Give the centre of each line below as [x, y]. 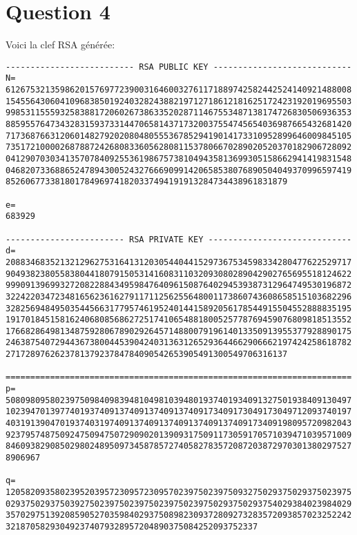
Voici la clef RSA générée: [60, 45]
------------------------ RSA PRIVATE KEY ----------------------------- [179, 239]
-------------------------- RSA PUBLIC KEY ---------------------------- [179, 67]
